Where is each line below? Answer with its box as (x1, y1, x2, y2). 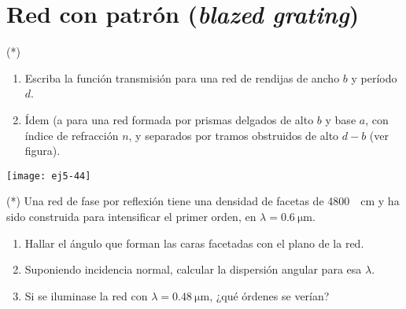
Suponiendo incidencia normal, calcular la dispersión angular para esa (24, 261, 362, 278)
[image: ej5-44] (6, 170, 91, 182)
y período (351, 69, 397, 86)
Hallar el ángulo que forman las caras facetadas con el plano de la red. (24, 234, 364, 251)
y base (325, 111, 356, 127)
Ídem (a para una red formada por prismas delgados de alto (24, 111, 314, 127)
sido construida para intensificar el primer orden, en (6, 208, 257, 224)
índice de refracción (24, 127, 119, 143)
